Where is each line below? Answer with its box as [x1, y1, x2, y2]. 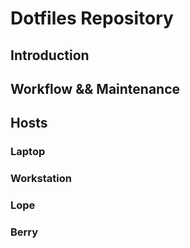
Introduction [10, 47, 90, 64]
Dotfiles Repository [10, 7, 174, 30]
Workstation [10, 172, 72, 186]
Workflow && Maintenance [10, 80, 181, 97]
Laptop [10, 145, 46, 159]
